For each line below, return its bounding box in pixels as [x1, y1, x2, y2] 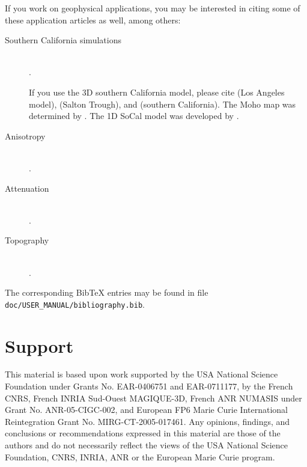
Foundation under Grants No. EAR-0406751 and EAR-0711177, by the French [5, 380, 293, 392]
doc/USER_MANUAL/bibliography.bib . [5, 298, 145, 310]
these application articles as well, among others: [5, 13, 181, 26]
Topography [5, 234, 49, 246]
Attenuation [5, 182, 49, 194]
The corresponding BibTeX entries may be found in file [5, 286, 208, 299]
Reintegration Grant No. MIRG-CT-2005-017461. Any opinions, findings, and [5, 415, 290, 427]
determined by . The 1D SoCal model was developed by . [29, 109, 239, 122]
